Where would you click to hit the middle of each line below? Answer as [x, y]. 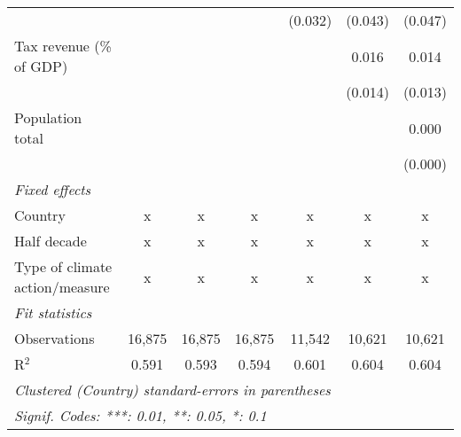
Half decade [51, 241]
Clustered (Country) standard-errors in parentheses [172, 390]
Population [48, 117]
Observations [55, 338]
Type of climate [63, 266]
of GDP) [41, 66]
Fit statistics [53, 312]
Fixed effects [53, 189]
